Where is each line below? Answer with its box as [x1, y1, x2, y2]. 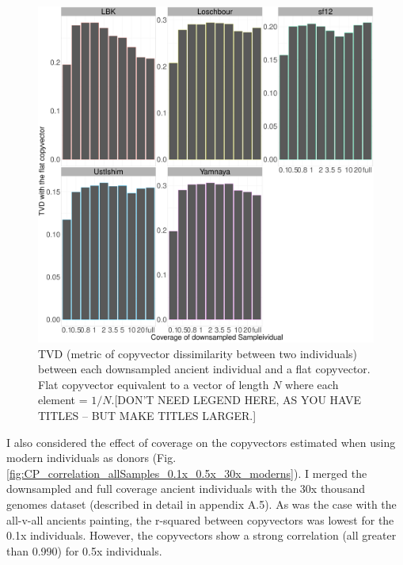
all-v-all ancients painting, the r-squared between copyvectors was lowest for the [6, 511, 394, 528]
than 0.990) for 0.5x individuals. [6, 542, 162, 559]
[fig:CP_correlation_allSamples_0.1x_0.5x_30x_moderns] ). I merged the [6, 464, 367, 481]
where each [285, 376, 339, 392]
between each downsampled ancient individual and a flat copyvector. [38, 361, 371, 377]
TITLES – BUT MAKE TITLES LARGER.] [38, 407, 257, 423]
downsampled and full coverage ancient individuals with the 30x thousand [6, 480, 365, 497]
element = [38, 391, 88, 408]
